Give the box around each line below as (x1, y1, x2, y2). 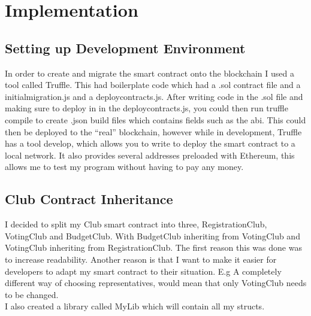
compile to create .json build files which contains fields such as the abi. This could (5, 113, 306, 126)
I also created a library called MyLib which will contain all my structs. (5, 300, 265, 312)
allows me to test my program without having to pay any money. (5, 160, 244, 173)
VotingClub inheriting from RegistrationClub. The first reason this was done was (5, 241, 302, 254)
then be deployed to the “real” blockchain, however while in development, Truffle (5, 125, 302, 138)
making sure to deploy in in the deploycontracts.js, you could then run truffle (5, 102, 288, 114)
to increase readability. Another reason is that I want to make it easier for (5, 253, 277, 265)
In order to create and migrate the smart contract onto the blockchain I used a (5, 66, 294, 79)
